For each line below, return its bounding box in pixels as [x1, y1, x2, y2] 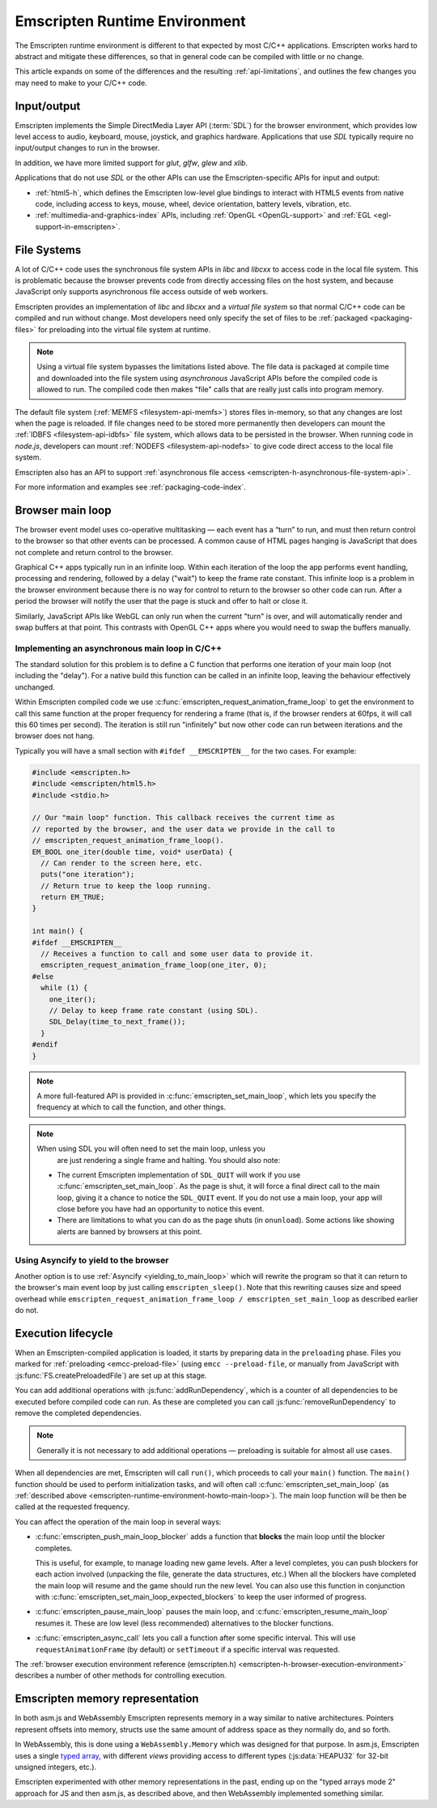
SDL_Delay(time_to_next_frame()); [49, 1017, 186, 1027]
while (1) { [40, 983, 88, 993]
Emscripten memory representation [15, 1692, 199, 1706]
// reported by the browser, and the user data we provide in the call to [32, 824, 336, 834]
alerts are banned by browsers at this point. [57, 1226, 202, 1236]
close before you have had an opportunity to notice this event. [57, 1204, 265, 1214]
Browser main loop [15, 503, 112, 517]
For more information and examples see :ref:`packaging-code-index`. [15, 482, 246, 492]
